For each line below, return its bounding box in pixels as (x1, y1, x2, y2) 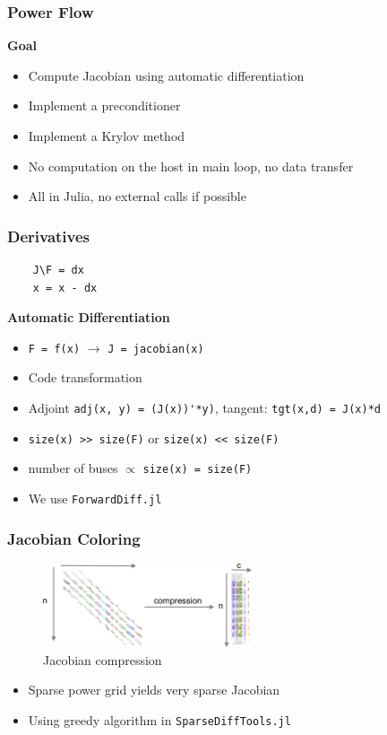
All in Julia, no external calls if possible (28, 187, 246, 206)
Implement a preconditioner (28, 96, 181, 115)
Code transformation (28, 368, 142, 387)
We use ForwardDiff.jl (28, 489, 162, 507)
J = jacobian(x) (107, 342, 204, 355)
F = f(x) (28, 342, 81, 355)
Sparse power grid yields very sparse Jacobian (28, 680, 280, 699)
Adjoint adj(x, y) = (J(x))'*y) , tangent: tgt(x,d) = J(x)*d (28, 398, 381, 417)
